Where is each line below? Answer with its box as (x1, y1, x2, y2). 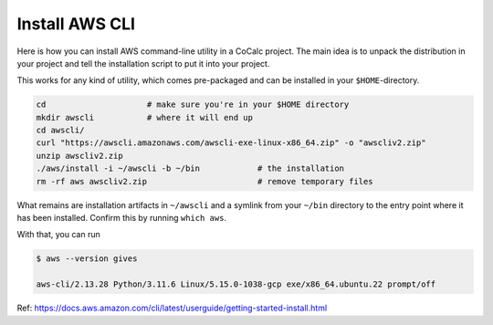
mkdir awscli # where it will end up (36, 112, 253, 122)
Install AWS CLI (16, 14, 136, 34)
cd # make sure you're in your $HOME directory (36, 100, 350, 110)
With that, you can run (16, 229, 100, 240)
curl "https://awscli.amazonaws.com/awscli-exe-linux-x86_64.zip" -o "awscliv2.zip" (36, 138, 426, 148)
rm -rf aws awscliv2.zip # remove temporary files (36, 176, 373, 186)
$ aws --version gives (36, 254, 138, 264)
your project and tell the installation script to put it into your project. (16, 58, 270, 68)
